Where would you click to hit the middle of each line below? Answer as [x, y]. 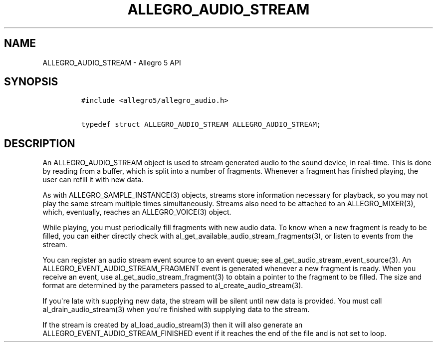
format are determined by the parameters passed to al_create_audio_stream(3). [173, 286]
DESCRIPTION [40, 143]
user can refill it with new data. [93, 180]
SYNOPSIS [31, 82]
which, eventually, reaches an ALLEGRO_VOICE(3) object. [137, 212]
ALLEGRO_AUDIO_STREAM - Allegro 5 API [112, 62]
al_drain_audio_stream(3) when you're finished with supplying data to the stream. [176, 310]
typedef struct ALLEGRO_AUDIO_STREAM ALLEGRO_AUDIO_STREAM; [201, 125]
